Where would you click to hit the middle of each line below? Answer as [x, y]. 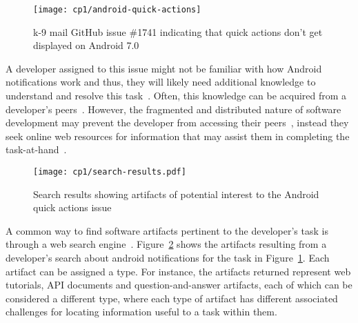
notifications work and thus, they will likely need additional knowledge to [161, 82]
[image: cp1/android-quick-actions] [117, 10]
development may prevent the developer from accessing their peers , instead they [177, 123]
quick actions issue [72, 207]
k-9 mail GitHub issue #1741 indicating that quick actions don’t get [178, 31]
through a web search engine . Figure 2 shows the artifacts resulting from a [166, 244]
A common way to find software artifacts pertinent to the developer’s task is [167, 230]
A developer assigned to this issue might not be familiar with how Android [164, 68]
